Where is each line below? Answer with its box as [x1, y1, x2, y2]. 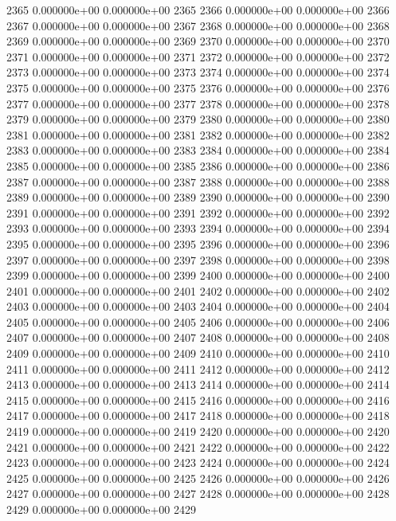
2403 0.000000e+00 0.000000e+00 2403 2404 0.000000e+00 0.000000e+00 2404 [6, 298, 390, 315]
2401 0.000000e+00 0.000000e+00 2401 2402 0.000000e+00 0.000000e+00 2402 [6, 282, 390, 299]
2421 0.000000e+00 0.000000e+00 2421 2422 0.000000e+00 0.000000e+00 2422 [6, 438, 390, 455]
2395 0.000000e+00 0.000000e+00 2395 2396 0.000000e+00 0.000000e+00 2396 [6, 235, 390, 252]
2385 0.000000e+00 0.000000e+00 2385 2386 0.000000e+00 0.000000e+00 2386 [6, 157, 390, 174]
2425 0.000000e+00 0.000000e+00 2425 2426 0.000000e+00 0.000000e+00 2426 [6, 469, 390, 486]
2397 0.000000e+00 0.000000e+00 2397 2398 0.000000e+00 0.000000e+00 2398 [6, 251, 390, 268]
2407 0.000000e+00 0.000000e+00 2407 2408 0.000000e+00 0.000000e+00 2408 [6, 329, 390, 346]
